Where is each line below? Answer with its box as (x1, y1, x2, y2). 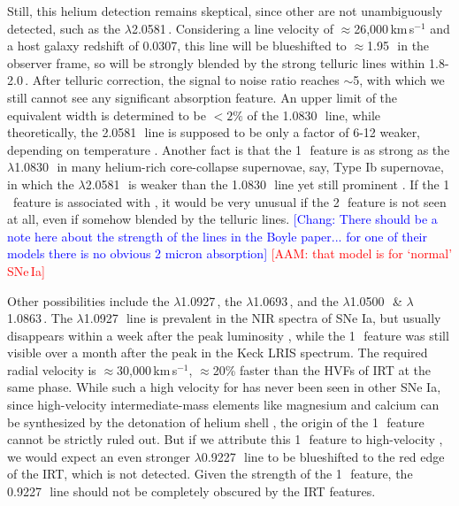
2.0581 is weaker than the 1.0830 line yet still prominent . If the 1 (85, 174, 450, 193)
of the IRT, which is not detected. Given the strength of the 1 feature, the (7, 464, 413, 483)
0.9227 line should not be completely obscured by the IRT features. (7, 482, 376, 501)
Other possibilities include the (7, 291, 170, 310)
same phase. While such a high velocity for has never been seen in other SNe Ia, (7, 378, 441, 396)
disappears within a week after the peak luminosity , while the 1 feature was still (7, 326, 449, 344)
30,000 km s (117, 360, 178, 379)
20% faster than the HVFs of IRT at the (212, 360, 432, 379)
